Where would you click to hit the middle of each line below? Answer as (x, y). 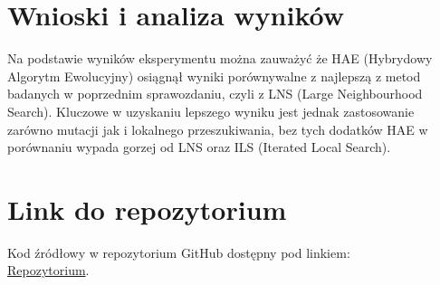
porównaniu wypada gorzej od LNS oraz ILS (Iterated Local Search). (199, 147)
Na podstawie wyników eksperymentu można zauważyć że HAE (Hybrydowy (220, 58)
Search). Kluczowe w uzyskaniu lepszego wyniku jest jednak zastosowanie (211, 111)
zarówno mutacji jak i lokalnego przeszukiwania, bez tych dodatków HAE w (218, 129)
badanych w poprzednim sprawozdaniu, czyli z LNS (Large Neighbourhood (215, 94)
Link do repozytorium (147, 209)
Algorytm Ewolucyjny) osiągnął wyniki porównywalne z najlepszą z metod (214, 76)
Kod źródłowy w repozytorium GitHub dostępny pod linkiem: (179, 252)
